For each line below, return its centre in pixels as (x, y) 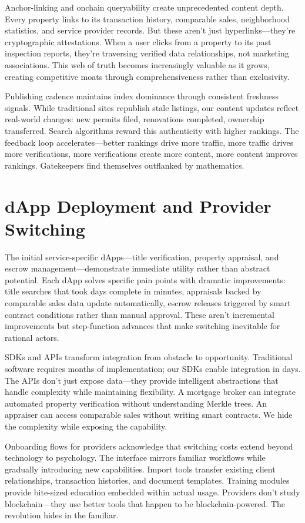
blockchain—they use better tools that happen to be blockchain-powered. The (145, 503)
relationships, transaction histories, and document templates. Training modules (147, 480)
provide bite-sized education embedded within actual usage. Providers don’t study (152, 492)
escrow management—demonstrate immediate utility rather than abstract (138, 268)
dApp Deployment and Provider (138, 205)
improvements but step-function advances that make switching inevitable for (143, 326)
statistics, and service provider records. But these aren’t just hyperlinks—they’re (150, 30)
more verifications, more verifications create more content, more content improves (151, 154)
